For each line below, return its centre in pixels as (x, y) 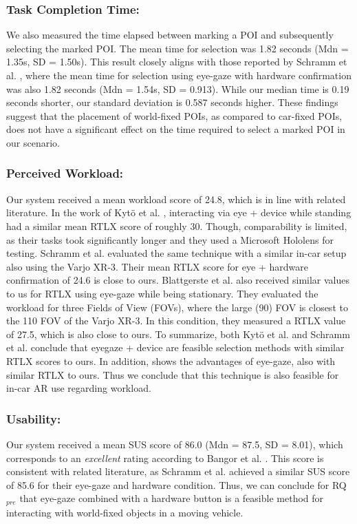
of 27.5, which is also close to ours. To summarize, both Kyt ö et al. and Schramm (178, 334)
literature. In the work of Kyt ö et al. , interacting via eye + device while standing (179, 212)
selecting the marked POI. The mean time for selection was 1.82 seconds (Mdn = (177, 48)
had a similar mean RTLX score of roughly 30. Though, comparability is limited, (177, 226)
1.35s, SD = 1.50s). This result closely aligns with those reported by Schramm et (177, 62)
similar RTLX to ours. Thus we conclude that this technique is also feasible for (173, 374)
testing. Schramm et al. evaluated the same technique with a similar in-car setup (176, 253)
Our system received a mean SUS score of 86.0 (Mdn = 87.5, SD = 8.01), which (175, 444)
